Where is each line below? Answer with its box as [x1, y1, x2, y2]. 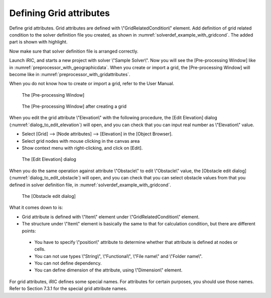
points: [22, 228, 36, 234]
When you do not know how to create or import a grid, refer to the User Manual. [9, 81, 175, 87]
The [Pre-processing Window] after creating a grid [22, 103, 126, 110]
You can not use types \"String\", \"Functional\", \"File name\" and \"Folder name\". [34, 253, 203, 259]
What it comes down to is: [9, 204, 63, 210]
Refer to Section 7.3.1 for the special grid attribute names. [9, 285, 127, 291]
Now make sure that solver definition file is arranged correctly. [9, 48, 139, 54]
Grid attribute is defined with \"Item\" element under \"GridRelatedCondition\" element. [22, 213, 200, 220]
